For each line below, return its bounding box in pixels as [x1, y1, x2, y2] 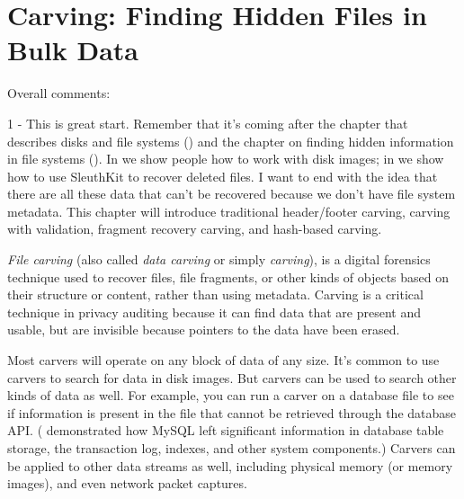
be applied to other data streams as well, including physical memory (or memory [7, 456, 453, 475]
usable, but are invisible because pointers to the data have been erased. [7, 320, 400, 339]
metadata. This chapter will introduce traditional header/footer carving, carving [7, 201, 451, 220]
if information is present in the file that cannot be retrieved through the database [7, 403, 457, 422]
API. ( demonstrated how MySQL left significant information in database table [7, 421, 444, 440]
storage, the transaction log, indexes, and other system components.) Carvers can [7, 439, 456, 457]
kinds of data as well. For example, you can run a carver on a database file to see [7, 386, 454, 405]
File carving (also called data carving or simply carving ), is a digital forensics [7, 250, 431, 269]
